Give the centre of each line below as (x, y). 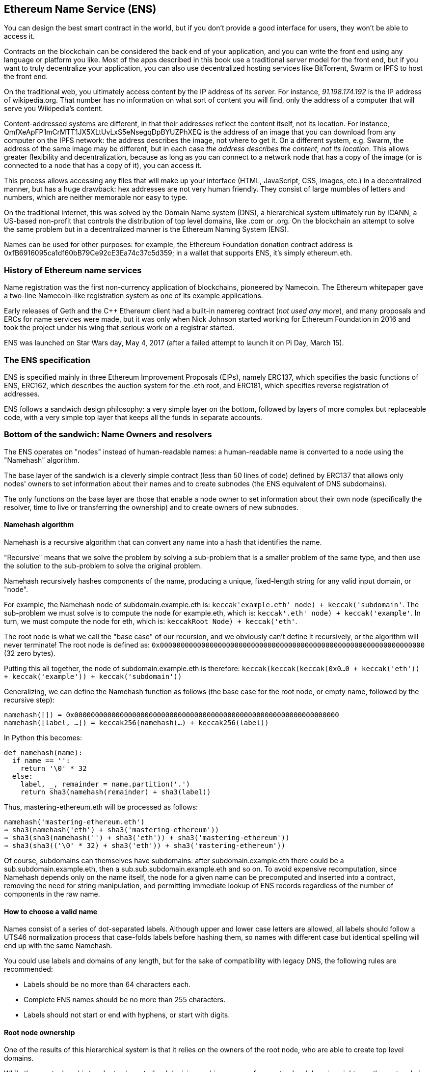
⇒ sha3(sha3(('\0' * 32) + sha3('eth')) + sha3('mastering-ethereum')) (145, 845)
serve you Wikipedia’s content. (54, 109)
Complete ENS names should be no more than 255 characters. (125, 1000)
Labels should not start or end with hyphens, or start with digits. (127, 1015)
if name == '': (41, 760)
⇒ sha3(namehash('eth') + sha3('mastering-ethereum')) (112, 830)
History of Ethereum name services (73, 270)
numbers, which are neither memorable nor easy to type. (96, 197)
